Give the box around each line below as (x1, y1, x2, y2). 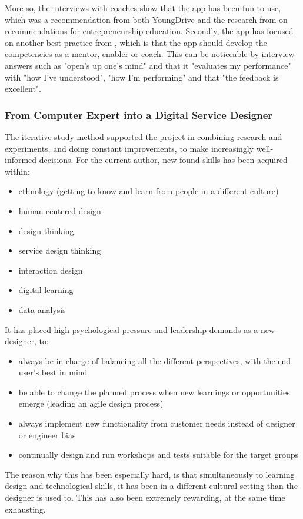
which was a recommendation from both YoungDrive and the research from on (5, 13, 288, 25)
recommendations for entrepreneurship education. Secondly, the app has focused (5, 25, 294, 37)
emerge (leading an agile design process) (18, 397, 164, 410)
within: (5, 165, 30, 177)
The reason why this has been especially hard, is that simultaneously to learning (5, 468, 295, 480)
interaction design (18, 264, 83, 276)
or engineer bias (18, 428, 76, 441)
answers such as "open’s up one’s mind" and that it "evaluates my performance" (5, 59, 291, 71)
